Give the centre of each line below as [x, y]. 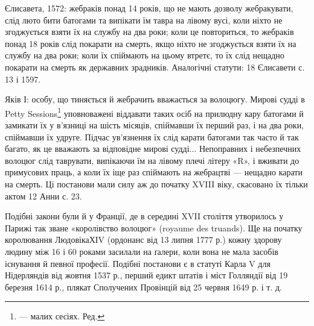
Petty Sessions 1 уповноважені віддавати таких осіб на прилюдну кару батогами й [154, 112]
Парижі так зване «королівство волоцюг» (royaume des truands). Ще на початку [154, 227]
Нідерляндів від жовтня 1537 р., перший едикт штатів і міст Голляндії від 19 [146, 275]
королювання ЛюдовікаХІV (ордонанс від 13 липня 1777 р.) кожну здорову [143, 240]
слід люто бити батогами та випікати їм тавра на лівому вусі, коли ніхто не [144, 20]
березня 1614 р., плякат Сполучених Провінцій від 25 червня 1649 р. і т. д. [143, 287]
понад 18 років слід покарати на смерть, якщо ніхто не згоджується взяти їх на [151, 43]
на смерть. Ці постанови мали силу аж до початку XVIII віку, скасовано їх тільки [156, 183]
